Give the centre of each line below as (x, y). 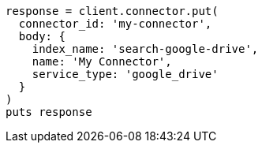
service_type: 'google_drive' (125, 74)
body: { (42, 36)
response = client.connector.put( (112, 11)
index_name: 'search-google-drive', (145, 49)
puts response (49, 112)
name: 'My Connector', (102, 61)
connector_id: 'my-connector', (115, 24)
